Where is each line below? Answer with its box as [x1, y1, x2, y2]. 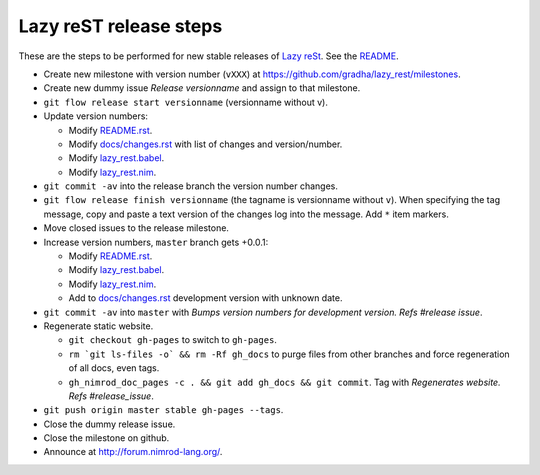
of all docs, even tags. [68, 362, 160, 374]
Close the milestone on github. [43, 432, 170, 444]
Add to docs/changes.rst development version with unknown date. [68, 292, 343, 304]
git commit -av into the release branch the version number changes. [43, 180, 339, 192]
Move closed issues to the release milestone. [43, 222, 230, 234]
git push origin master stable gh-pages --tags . [43, 404, 284, 416]
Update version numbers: [43, 110, 149, 122]
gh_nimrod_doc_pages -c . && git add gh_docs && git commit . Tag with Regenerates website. [68, 376, 501, 388]
